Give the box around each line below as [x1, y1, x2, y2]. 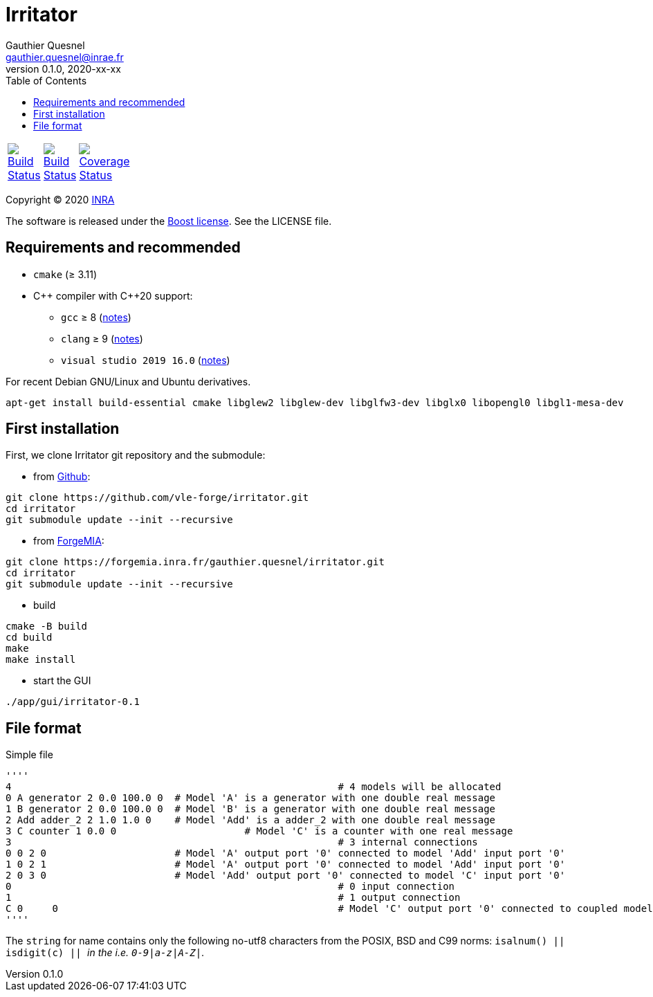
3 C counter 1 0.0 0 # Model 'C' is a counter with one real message [6, 825, 513, 837]
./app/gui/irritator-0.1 [6, 696, 140, 708]
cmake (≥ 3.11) [33, 268, 98, 280]
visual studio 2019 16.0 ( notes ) [61, 354, 230, 366]
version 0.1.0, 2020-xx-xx [6, 62, 121, 75]
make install [6, 654, 76, 666]
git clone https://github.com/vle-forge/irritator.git [6, 492, 309, 504]
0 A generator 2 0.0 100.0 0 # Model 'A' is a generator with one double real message [6, 792, 496, 804]
